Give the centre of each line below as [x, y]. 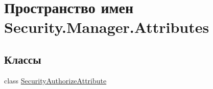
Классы [23, 59]
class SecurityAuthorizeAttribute [55, 80]
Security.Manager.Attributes [107, 27]
